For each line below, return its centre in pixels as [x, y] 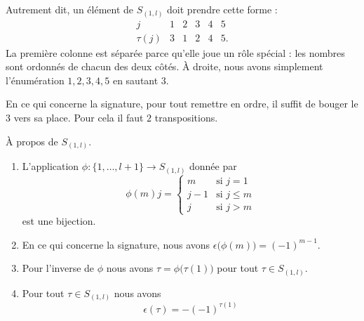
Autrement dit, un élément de [70, 9]
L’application [50, 166]
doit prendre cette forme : [222, 9]
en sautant [135, 80]
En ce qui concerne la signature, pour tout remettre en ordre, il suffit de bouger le [182, 104]
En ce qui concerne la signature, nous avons [116, 244]
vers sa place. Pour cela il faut [79, 117]
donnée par [213, 166]
